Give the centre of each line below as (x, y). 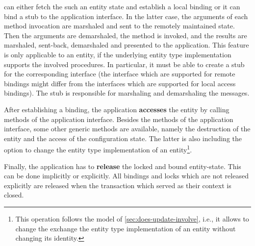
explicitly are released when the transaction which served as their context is (118, 185)
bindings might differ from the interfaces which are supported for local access (120, 83)
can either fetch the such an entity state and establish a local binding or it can (122, 6)
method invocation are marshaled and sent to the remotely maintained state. (119, 26)
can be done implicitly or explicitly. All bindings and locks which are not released (126, 176)
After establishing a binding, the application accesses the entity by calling (117, 109)
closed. (14, 195)
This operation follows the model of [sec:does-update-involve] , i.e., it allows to (132, 218)
